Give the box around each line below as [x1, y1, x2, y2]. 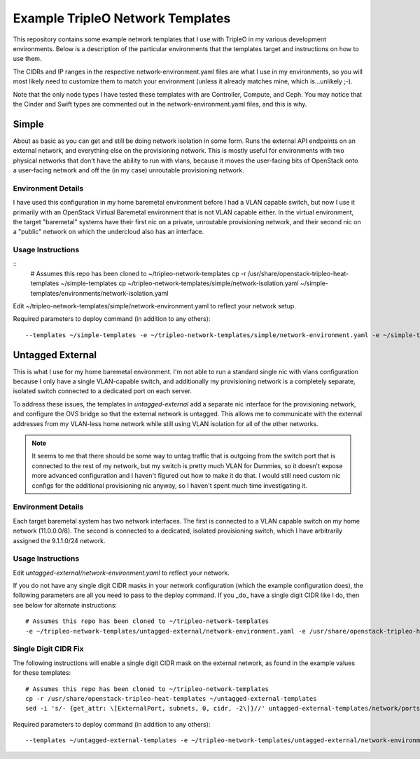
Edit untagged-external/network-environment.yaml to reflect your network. [13, 568, 230, 577]
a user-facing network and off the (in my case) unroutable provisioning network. [13, 165, 244, 175]
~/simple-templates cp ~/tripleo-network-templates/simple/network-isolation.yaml [60, 279, 299, 287]
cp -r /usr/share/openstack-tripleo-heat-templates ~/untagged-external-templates [25, 695, 317, 702]
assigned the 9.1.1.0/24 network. [13, 536, 106, 545]
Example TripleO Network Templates [13, 11, 231, 26]
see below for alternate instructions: [13, 601, 118, 609]
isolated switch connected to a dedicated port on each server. [13, 387, 192, 395]
